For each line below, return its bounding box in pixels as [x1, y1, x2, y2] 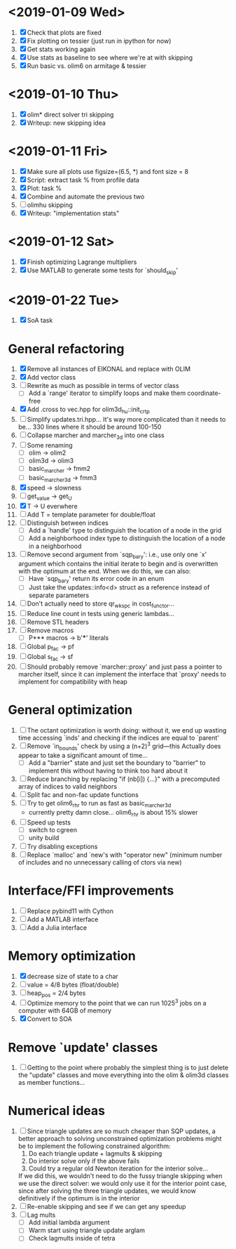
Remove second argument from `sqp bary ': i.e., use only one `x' [27, 550, 207, 560]
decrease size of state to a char [27, 972, 118, 980]
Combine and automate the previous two [27, 192, 145, 201]
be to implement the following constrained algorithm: [18, 1142, 171, 1151]
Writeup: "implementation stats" [27, 208, 120, 218]
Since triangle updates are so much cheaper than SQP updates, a [27, 1127, 216, 1135]
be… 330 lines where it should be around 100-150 [18, 422, 162, 432]
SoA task [27, 316, 53, 325]
